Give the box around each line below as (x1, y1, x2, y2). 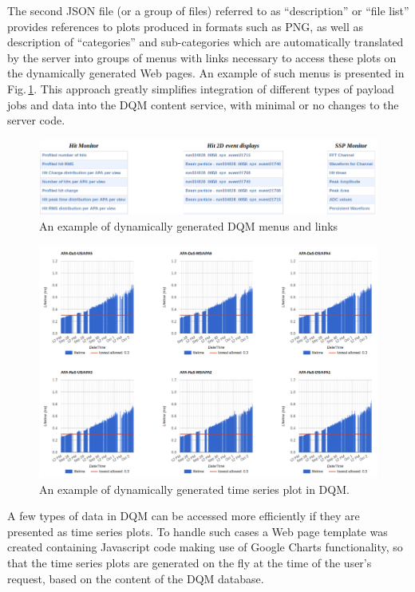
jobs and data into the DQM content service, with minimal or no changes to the (7, 96, 399, 112)
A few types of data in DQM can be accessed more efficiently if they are (7, 507, 360, 524)
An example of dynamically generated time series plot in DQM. (39, 480, 350, 497)
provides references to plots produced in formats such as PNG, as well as (7, 18, 363, 34)
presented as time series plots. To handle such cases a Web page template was (7, 523, 388, 539)
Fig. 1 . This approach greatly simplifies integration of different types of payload (7, 80, 394, 97)
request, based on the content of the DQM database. (7, 570, 264, 586)
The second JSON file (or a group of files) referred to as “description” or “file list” (7, 2, 409, 18)
